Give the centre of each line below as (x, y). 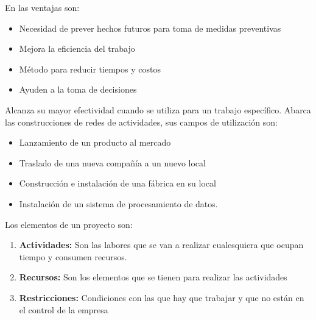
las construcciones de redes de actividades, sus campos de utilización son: (141, 122)
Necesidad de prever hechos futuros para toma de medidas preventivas (150, 28)
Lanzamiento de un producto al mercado (95, 142)
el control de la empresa (64, 309)
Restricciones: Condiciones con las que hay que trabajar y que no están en (162, 297)
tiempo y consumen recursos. (73, 256)
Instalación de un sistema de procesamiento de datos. (118, 203)
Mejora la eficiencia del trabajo (77, 48)
